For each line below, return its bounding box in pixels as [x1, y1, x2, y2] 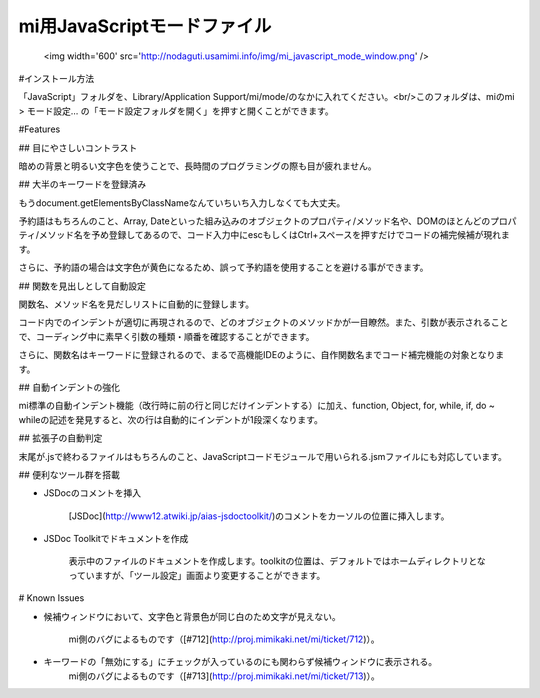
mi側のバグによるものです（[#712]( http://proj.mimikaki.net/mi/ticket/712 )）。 [68, 633, 380, 645]
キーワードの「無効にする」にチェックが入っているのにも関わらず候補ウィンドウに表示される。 [43, 656, 438, 668]
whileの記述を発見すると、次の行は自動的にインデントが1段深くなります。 [18, 413, 324, 425]
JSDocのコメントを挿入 [43, 487, 142, 499]
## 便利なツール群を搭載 [18, 468, 120, 480]
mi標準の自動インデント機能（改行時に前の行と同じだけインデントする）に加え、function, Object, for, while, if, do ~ [18, 400, 495, 412]
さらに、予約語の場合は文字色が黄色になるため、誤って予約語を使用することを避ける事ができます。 [18, 261, 429, 274]
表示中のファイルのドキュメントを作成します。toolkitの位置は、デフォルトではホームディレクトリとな [68, 555, 487, 567]
